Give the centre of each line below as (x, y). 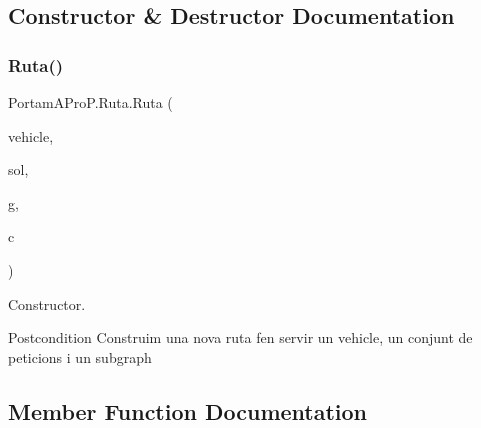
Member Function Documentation (188, 410)
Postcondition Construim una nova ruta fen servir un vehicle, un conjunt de (240, 337)
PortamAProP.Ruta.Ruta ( (90, 102)
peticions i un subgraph (80, 356)
